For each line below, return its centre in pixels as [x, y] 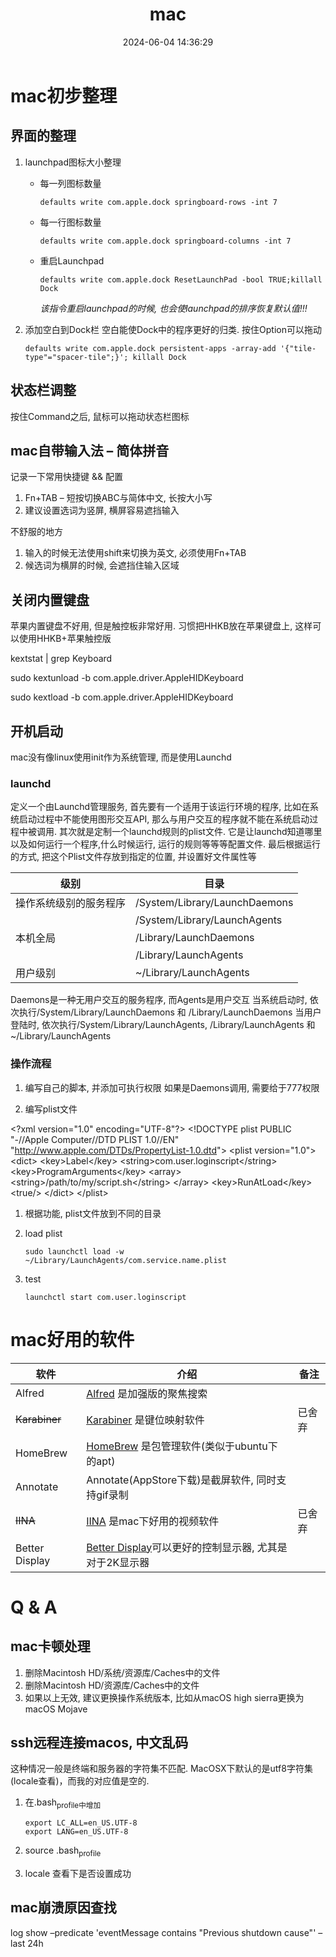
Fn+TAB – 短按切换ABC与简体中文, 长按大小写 [118, 498]
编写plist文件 [51, 1109]
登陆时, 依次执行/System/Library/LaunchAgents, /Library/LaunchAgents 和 [163, 1025]
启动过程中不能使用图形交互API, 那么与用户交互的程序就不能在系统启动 [164, 819]
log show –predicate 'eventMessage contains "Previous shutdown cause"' [163, 1932]
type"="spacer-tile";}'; [76, 357]
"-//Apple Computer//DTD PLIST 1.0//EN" [95, 1139]
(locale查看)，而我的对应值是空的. [80, 1781]
